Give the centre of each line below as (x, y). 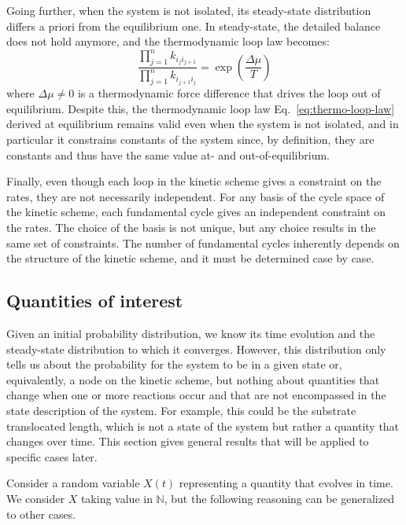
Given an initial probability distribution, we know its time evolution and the (191, 333)
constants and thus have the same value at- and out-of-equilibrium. (168, 154)
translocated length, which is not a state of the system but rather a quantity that (203, 426)
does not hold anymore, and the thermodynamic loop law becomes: (168, 41)
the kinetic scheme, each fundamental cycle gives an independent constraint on (196, 212)
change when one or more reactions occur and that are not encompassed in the (196, 395)
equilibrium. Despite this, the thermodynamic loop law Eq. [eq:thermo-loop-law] (201, 108)
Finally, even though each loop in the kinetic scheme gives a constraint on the (194, 181)
